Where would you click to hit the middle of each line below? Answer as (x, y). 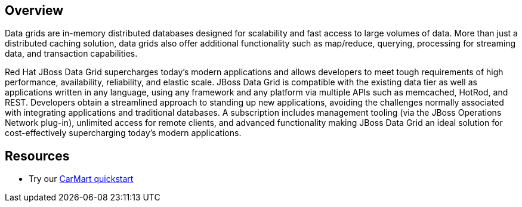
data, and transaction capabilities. (71, 54)
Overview (34, 10)
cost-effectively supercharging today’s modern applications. (123, 133)
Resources (37, 156)
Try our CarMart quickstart (81, 179)
